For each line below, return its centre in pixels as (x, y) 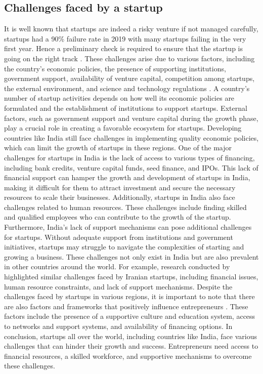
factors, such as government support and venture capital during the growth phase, (131, 118)
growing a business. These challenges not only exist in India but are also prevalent (131, 256)
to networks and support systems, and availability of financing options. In (118, 326)
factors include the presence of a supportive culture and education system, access (130, 316)
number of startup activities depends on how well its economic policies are (119, 98)
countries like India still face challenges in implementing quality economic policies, (131, 137)
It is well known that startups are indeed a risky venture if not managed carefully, (131, 29)
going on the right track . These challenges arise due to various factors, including (129, 58)
